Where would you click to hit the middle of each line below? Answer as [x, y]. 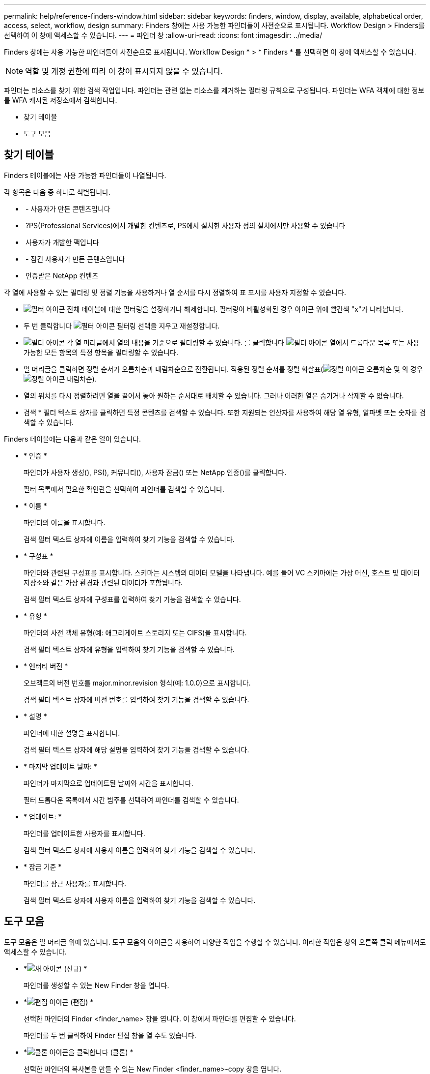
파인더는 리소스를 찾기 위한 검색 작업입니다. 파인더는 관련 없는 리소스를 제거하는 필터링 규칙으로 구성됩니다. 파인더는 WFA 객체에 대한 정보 [214, 90]
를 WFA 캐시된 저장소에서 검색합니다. [61, 100]
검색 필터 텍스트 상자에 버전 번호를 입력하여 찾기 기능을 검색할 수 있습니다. [136, 699]
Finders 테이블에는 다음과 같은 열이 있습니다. [73, 439]
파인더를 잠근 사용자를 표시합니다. [75, 883]
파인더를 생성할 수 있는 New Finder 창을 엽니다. [96, 985]
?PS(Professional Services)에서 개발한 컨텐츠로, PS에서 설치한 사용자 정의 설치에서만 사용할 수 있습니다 [185, 225]
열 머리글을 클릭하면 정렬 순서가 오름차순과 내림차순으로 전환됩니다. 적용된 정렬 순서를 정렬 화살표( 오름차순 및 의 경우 [223, 369]
